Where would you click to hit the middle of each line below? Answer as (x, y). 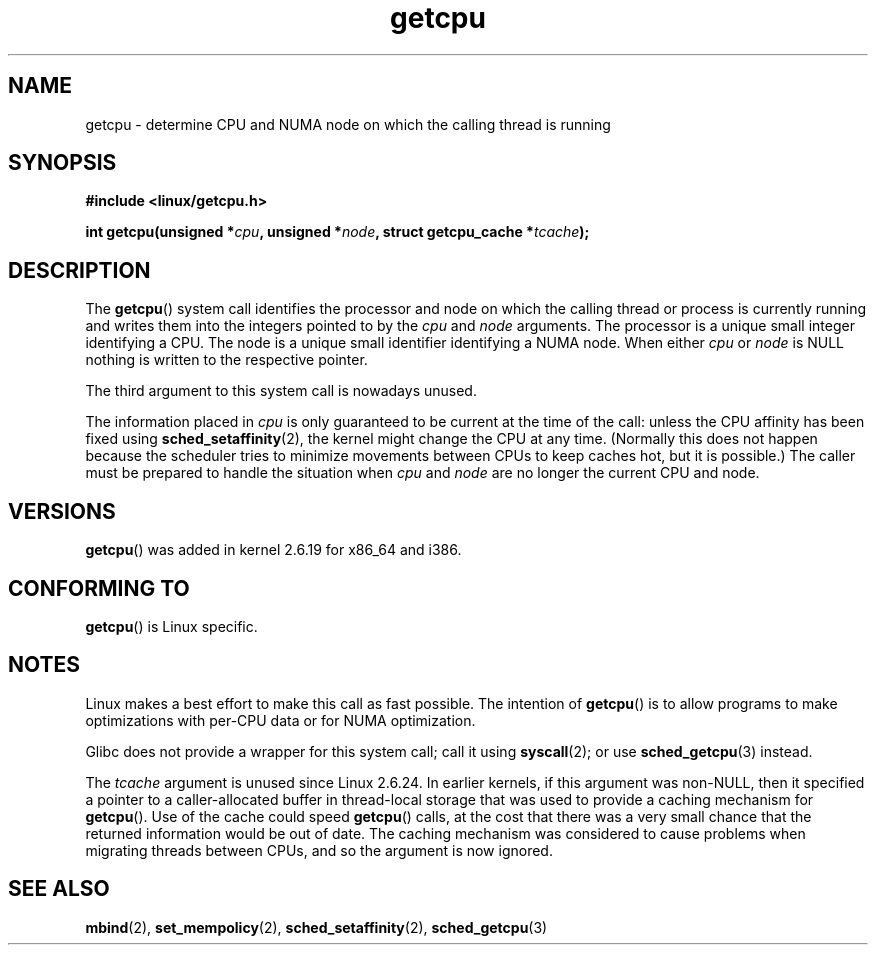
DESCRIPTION (79, 270)
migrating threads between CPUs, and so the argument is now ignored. (319, 850)
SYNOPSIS (62, 163)
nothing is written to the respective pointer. (226, 360)
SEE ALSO (59, 889)
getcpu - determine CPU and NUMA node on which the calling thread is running (348, 124)
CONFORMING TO (99, 588)
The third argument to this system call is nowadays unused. (281, 391)
